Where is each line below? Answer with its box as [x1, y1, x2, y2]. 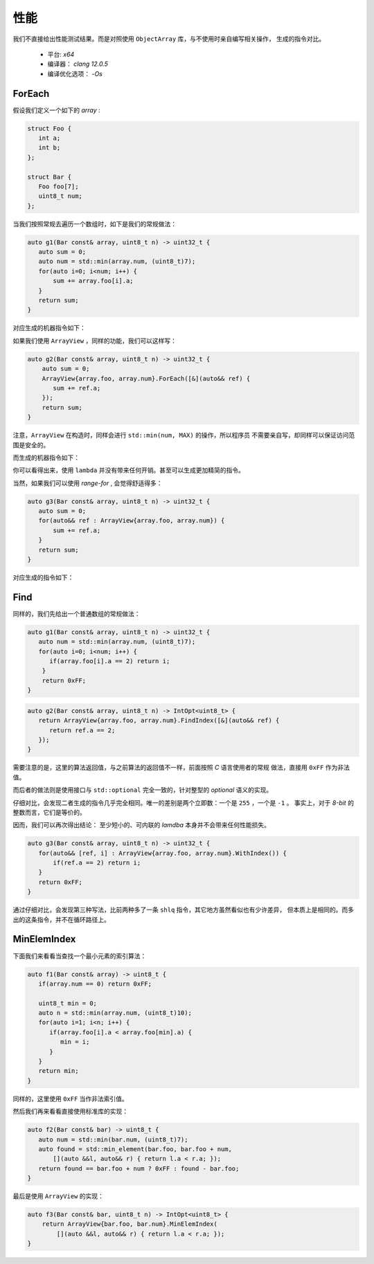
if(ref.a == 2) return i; [53, 859, 141, 867]
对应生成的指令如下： [12, 573, 74, 581]
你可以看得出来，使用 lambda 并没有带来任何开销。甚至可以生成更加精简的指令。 [12, 466, 245, 474]
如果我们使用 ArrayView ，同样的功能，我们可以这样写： [12, 336, 177, 345]
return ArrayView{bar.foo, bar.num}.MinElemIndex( [42, 1220, 217, 1228]
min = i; [60, 1038, 90, 1046]
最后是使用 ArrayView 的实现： [12, 1192, 104, 1200]
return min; [38, 1067, 79, 1075]
